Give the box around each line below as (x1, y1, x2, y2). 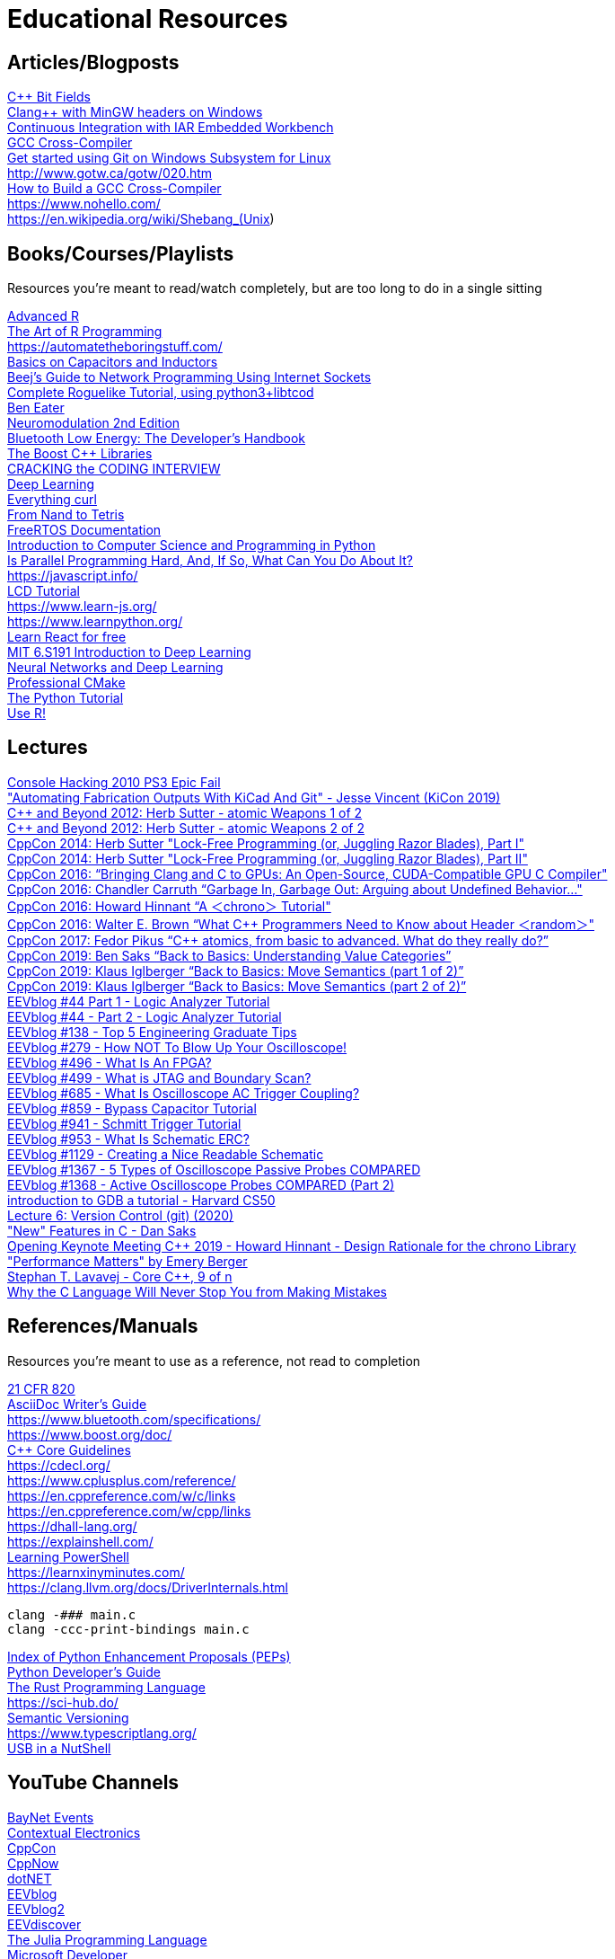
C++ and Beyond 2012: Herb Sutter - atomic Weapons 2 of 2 (7, 820, 365, 836)
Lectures (7, 736, 88, 759)
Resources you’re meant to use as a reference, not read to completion (7, 1352, 421, 1369)
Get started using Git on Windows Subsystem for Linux (7, 150, 331, 166)
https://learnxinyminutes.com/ (7, 1564, 185, 1580)
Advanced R (7, 308, 79, 324)
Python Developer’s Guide (7, 1663, 161, 1680)
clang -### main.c (7, 1607, 136, 1622)
